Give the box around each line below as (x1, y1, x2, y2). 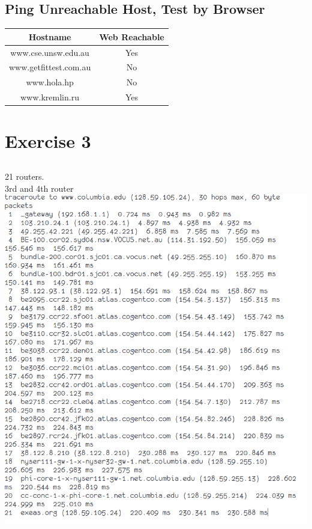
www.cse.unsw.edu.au (10, 46, 89, 58)
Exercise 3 (5, 129, 91, 153)
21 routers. (5, 170, 44, 182)
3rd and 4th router (5, 182, 74, 194)
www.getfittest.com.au (9, 61, 91, 73)
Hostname (28, 30, 71, 43)
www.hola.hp (26, 76, 74, 88)
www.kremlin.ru (20, 91, 79, 103)
